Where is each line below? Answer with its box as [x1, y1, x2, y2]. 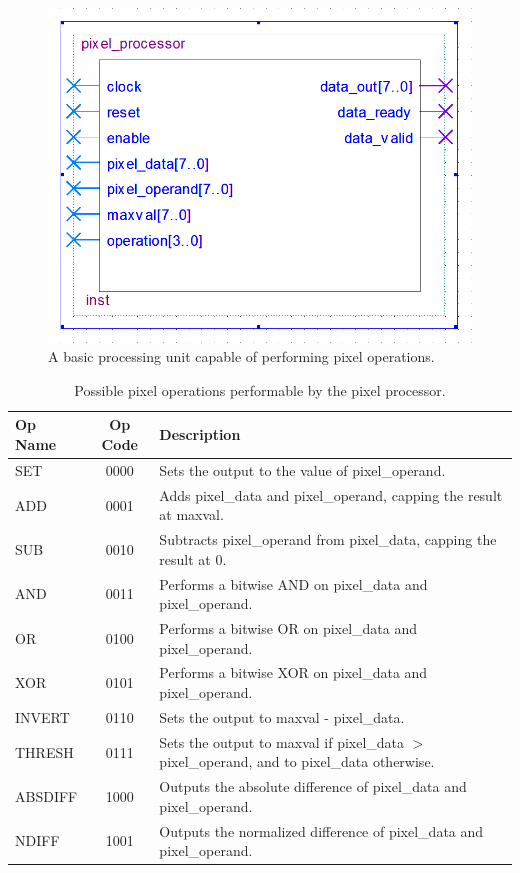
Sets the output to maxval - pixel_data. [159, 706, 405, 727]
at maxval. [159, 504, 224, 525]
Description [159, 424, 241, 445]
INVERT [15, 706, 70, 727]
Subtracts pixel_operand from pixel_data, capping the [159, 529, 497, 550]
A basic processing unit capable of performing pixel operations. [48, 346, 435, 367]
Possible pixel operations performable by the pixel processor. [74, 379, 446, 400]
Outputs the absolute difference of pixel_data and [159, 776, 467, 797]
